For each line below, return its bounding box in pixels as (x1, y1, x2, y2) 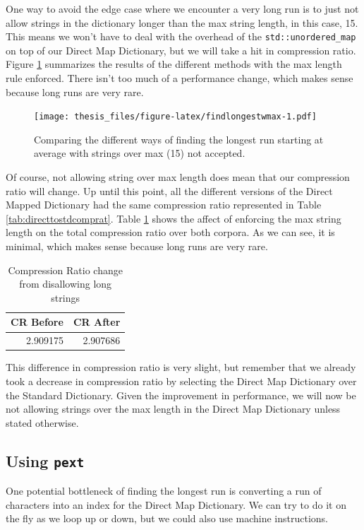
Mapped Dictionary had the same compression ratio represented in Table (6, 197, 322, 212)
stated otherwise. (6, 415, 79, 430)
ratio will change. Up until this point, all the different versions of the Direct (6, 183, 333, 198)
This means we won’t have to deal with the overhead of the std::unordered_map (6, 29, 356, 44)
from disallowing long (19, 276, 112, 291)
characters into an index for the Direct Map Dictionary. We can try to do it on (6, 497, 346, 512)
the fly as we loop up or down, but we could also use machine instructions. (6, 511, 329, 526)
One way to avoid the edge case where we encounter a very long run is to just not (6, 1, 359, 16)
